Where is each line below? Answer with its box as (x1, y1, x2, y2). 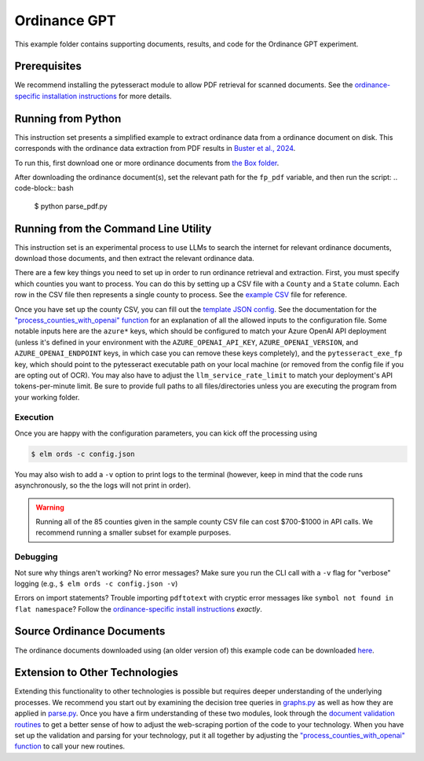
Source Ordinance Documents (14, 625, 166, 638)
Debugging (14, 551, 58, 562)
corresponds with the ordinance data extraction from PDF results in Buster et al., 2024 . (14, 144, 296, 153)
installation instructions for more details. (42, 91, 172, 101)
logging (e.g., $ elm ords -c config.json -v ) (14, 579, 178, 588)
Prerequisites (14, 60, 82, 73)
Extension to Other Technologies (14, 666, 179, 679)
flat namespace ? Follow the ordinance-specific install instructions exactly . (14, 604, 262, 613)
